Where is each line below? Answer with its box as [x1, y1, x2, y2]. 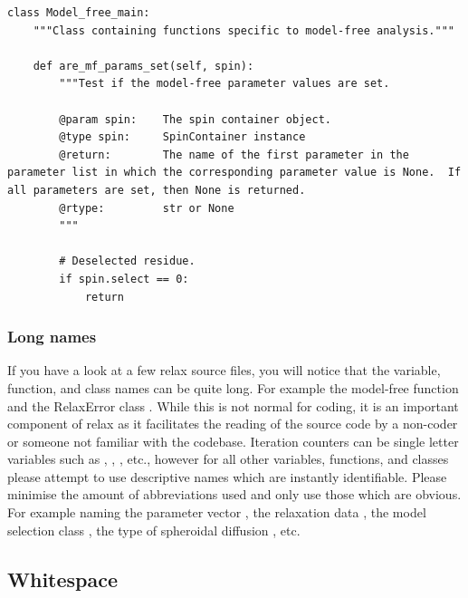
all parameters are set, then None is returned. [7, 183, 306, 197]
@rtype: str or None [59, 201, 234, 215]
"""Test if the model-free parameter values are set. [59, 77, 390, 91]
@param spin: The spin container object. [59, 112, 331, 126]
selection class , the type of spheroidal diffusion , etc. [7, 520, 301, 539]
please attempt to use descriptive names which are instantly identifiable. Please [7, 467, 447, 486]
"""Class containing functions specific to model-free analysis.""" [33, 24, 454, 37]
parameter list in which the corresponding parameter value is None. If [7, 166, 462, 179]
